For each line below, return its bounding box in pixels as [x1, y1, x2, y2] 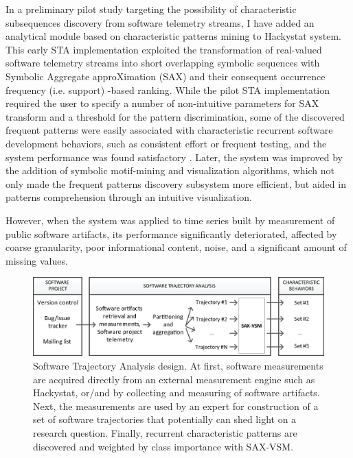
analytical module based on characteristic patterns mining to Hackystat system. [5, 29, 342, 43]
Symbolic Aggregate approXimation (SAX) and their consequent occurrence [5, 69, 326, 83]
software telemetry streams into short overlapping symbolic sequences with [5, 56, 320, 70]
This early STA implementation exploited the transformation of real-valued [5, 42, 322, 56]
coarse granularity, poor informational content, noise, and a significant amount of [5, 240, 347, 254]
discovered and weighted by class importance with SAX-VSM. [33, 439, 294, 453]
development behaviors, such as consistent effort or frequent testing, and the [5, 136, 327, 150]
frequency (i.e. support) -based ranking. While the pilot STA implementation [5, 82, 330, 97]
